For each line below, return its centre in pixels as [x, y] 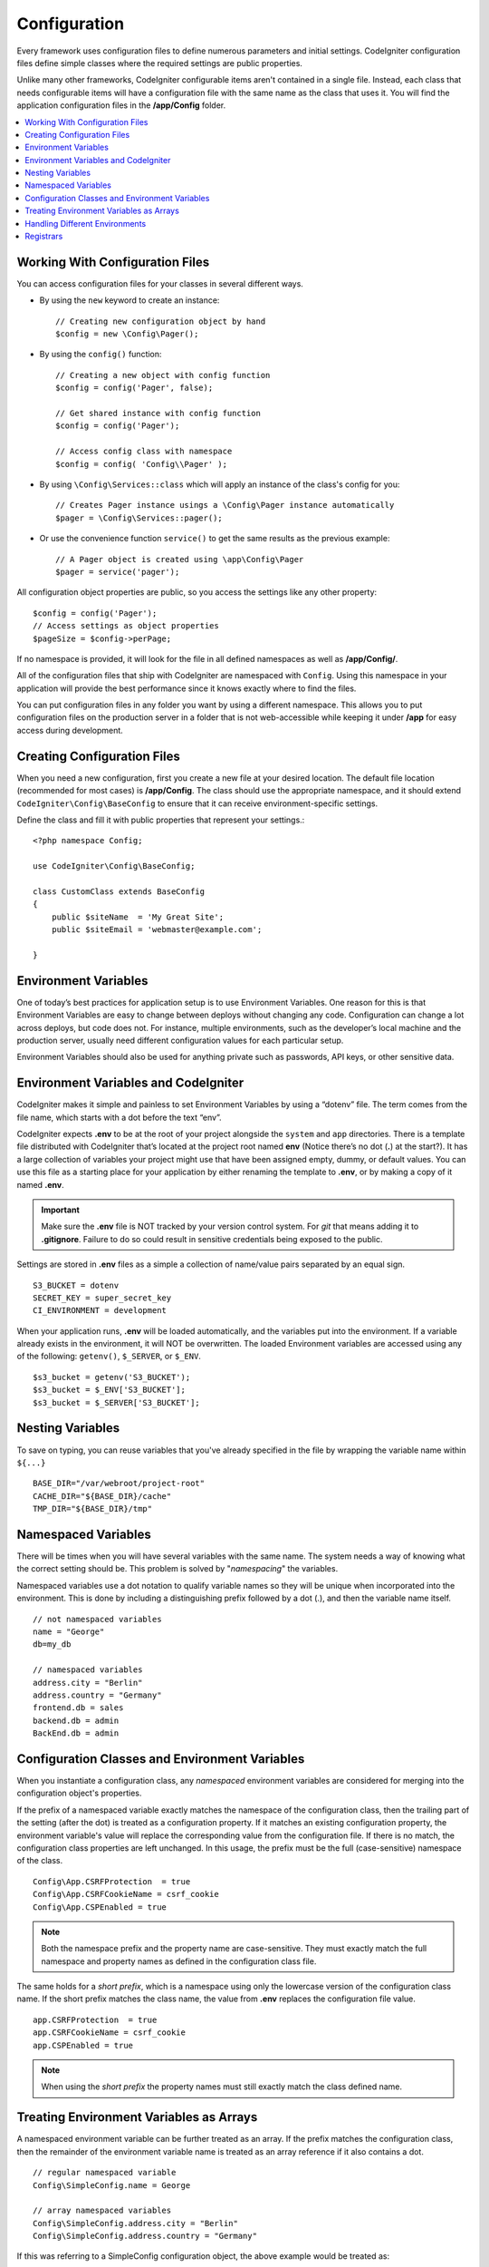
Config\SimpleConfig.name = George [112, 2185]
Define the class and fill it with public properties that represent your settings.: [161, 820]
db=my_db [52, 1644]
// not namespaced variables [97, 1619]
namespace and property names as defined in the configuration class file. [179, 1961]
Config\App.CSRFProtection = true [112, 1881]
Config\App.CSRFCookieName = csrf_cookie [126, 1894]
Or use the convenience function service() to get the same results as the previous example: [215, 539]
